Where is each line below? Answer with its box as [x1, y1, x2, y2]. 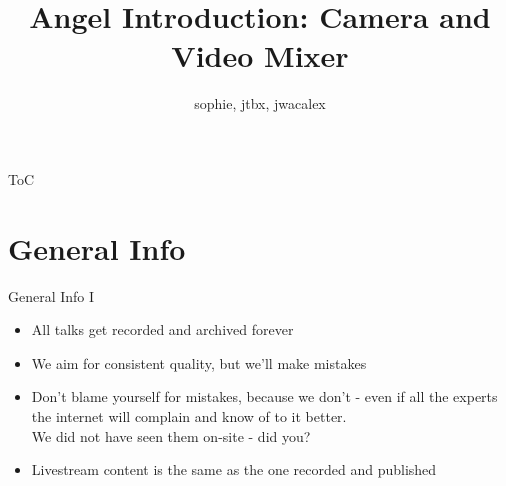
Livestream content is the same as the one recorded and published [31, 459, 437, 480]
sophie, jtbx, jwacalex [194, 93, 326, 114]
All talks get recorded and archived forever [31, 319, 294, 340]
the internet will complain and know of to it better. [31, 406, 347, 426]
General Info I [8, 285, 95, 306]
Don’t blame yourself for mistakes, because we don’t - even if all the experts [31, 386, 498, 407]
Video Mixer [171, 35, 349, 76]
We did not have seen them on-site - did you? [31, 425, 311, 446]
